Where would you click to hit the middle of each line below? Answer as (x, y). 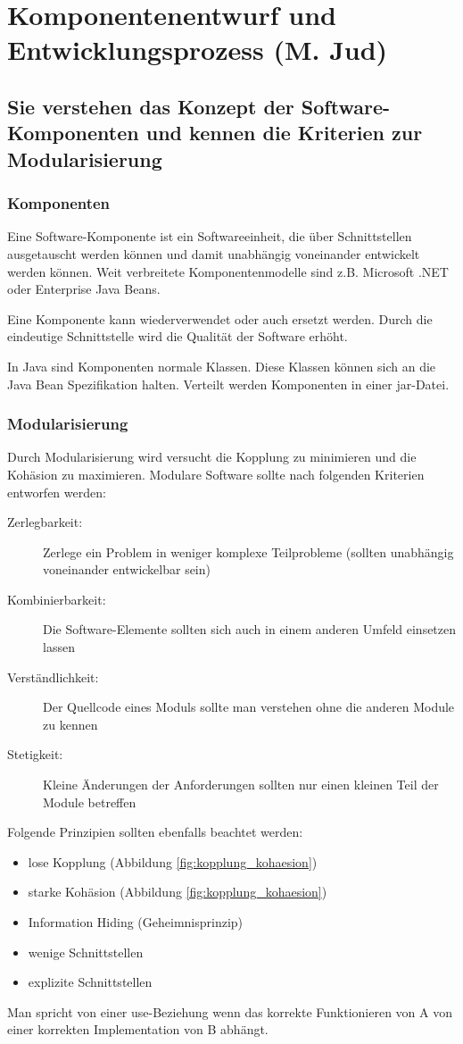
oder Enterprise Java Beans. (84, 289)
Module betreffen (90, 802)
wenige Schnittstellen (86, 952)
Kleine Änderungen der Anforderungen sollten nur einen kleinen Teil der (241, 785)
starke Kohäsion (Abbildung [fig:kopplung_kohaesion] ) (178, 892)
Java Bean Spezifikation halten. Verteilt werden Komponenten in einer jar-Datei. (228, 384)
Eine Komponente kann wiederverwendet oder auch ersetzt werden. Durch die (220, 318)
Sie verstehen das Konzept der (151, 106)
